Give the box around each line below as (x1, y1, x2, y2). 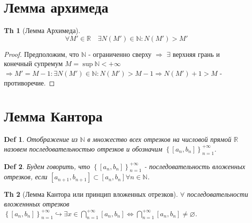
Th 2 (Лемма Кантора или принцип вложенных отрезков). (4, 189, 178, 199)
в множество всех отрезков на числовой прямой (87, 134, 232, 144)
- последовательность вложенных (144, 161, 245, 171)
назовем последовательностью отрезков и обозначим (4, 143, 162, 154)
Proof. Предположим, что (4, 49, 79, 59)
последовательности (187, 189, 248, 199)
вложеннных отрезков (4, 199, 70, 208)
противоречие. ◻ (4, 77, 55, 87)
